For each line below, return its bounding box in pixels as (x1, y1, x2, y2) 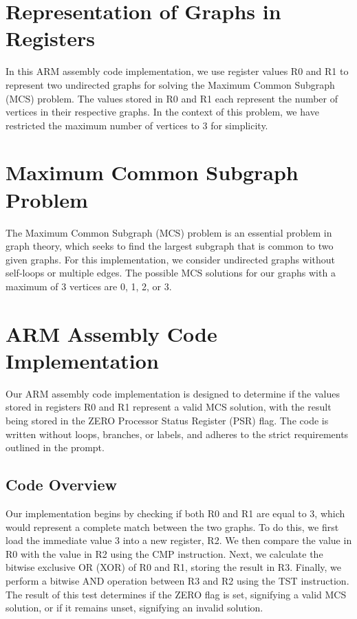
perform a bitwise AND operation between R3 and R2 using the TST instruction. (6, 574, 349, 588)
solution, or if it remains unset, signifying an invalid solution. (6, 600, 263, 615)
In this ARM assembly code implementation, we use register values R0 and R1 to (6, 64, 349, 78)
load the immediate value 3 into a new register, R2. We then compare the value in (6, 533, 352, 547)
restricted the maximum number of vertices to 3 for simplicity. (6, 118, 268, 132)
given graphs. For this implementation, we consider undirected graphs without (6, 252, 336, 266)
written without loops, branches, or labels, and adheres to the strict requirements (6, 426, 349, 441)
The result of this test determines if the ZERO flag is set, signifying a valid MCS (6, 587, 347, 601)
